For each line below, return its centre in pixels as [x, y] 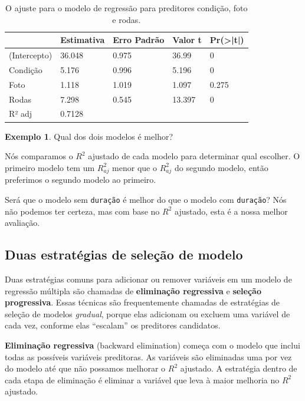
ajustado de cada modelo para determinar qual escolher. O [194, 156]
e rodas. [127, 19]
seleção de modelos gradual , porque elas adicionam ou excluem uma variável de [147, 313]
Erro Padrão [139, 40]
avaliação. [22, 223]
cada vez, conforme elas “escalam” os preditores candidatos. [113, 325]
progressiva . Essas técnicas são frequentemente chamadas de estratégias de [142, 302]
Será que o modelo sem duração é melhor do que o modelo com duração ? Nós [146, 200]
